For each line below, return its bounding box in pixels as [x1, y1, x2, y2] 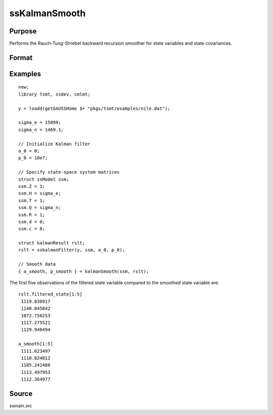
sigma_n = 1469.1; [18, 127, 64, 133]
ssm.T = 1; [18, 197, 45, 203]
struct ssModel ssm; [18, 176, 69, 182]
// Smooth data [18, 261, 56, 267]
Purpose [9, 27, 37, 35]
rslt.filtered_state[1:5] [18, 292, 83, 297]
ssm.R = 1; [18, 212, 45, 218]
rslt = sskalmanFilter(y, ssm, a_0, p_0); [18, 247, 125, 253]
